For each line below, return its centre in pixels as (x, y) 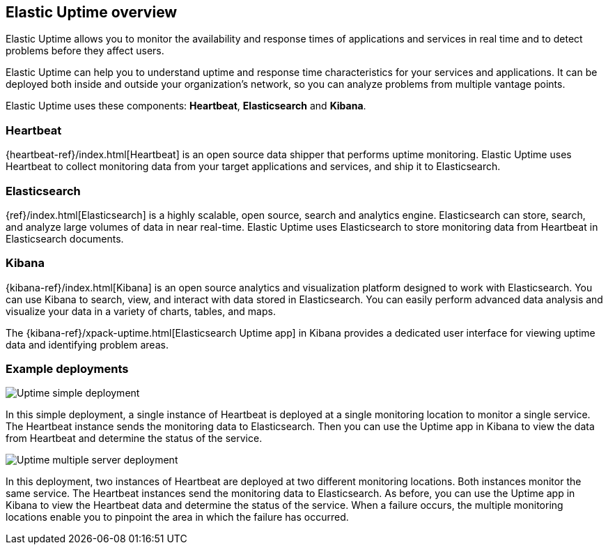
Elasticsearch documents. (65, 238)
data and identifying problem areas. (87, 344)
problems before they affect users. (85, 51)
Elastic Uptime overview (92, 12)
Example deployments (67, 369)
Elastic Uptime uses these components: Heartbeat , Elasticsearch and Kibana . (186, 106)
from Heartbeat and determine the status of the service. (134, 438)
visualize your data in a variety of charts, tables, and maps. (141, 311)
